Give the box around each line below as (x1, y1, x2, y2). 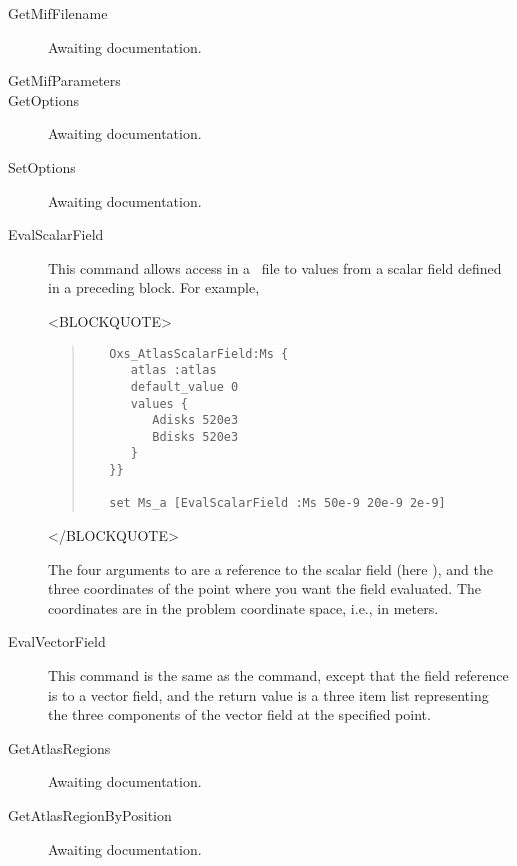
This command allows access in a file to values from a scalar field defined (48, 257, 502, 278)
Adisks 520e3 (152, 413, 239, 428)
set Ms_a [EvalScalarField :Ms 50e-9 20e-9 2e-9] (109, 496, 446, 511)
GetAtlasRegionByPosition (8, 805, 172, 826)
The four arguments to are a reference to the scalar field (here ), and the (48, 558, 493, 579)
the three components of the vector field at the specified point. (48, 704, 431, 725)
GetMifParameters (8, 70, 121, 91)
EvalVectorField (8, 631, 106, 652)
